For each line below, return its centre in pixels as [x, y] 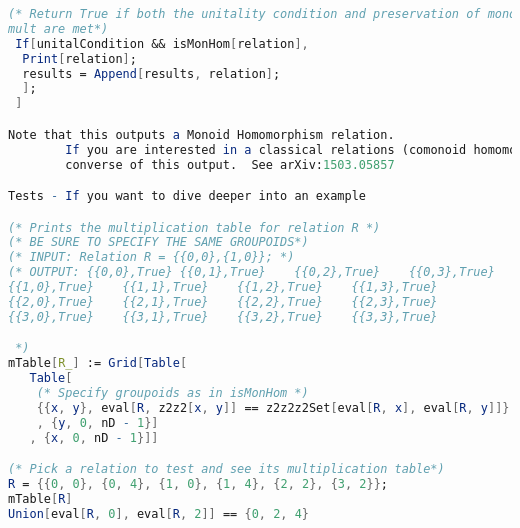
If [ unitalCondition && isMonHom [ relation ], [162, 43]
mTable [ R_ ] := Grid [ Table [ [98, 363]
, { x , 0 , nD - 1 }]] [94, 437]
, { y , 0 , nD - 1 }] [97, 422]
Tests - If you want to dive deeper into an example [187, 196]
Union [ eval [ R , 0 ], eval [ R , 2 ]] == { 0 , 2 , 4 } [158, 513]
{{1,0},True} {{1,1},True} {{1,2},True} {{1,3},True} [223, 287]
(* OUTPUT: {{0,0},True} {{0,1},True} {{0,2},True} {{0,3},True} [251, 272]
